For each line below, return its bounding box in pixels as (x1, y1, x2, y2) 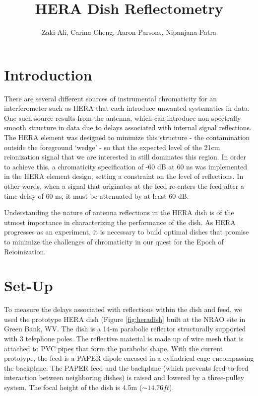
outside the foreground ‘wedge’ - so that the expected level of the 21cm (4, 142, 220, 152)
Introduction (4, 64, 92, 84)
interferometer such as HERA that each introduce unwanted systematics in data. (4, 103, 250, 113)
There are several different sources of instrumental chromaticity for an (4, 93, 217, 103)
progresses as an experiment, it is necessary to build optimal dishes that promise (4, 227, 249, 237)
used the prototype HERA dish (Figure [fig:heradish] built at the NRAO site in (4, 314, 246, 324)
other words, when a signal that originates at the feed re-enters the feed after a (4, 181, 244, 191)
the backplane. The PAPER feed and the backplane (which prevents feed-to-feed (4, 362, 249, 373)
